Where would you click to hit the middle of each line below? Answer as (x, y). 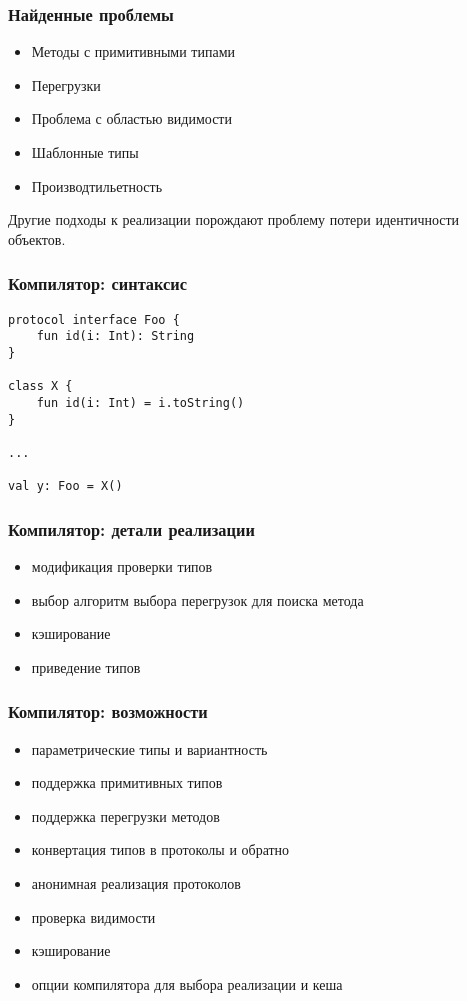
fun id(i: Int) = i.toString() (140, 402)
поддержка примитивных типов (127, 782)
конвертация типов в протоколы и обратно (160, 849)
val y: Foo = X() (65, 486)
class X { (40, 386)
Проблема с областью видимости (131, 118)
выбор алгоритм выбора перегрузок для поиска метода (197, 599)
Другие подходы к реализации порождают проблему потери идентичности (234, 219)
